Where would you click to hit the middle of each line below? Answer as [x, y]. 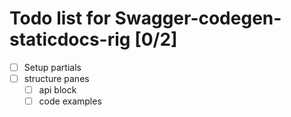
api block [57, 90]
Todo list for [60, 18]
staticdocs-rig [70, 39]
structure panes [56, 78]
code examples [70, 101]
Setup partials [52, 67]
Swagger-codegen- [198, 18]
